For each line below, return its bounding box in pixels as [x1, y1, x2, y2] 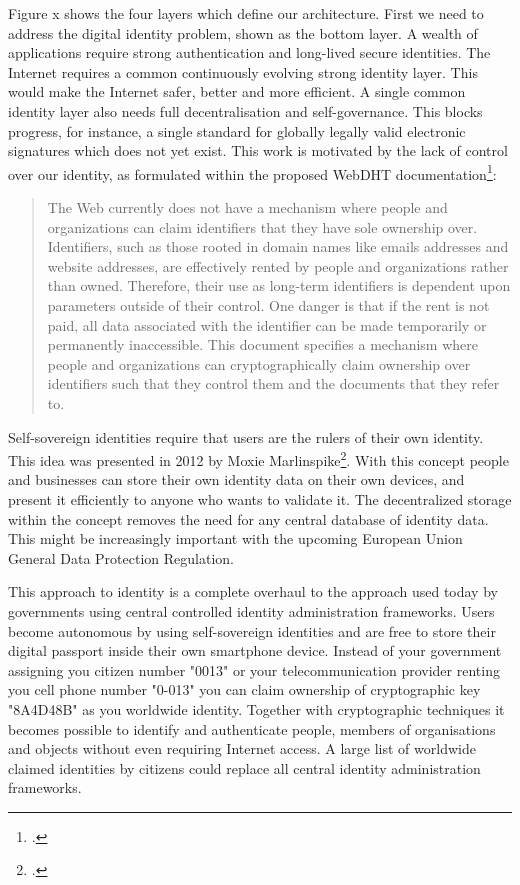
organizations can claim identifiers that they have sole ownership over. [47, 216, 478, 237]
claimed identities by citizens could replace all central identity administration [8, 757, 481, 778]
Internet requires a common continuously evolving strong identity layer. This [8, 61, 478, 82]
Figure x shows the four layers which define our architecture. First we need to [8, 3, 484, 23]
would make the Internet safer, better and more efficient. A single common [8, 81, 466, 102]
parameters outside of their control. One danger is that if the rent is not [47, 294, 490, 315]
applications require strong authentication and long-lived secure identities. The [8, 42, 491, 63]
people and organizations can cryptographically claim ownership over [47, 353, 471, 374]
